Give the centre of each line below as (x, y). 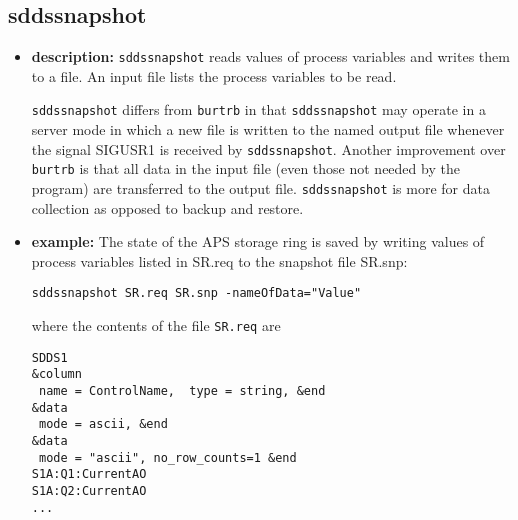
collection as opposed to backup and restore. (167, 207)
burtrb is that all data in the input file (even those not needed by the (245, 168)
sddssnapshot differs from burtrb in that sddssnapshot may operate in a (258, 109)
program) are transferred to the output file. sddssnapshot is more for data (260, 188)
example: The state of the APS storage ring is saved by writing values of (258, 241)
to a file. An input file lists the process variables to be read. (214, 75)
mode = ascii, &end (103, 424)
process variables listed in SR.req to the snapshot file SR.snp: (219, 260)
